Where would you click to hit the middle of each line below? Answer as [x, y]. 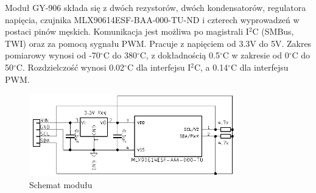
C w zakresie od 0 [256, 55]
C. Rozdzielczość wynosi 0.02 [70, 67]
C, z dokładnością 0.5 [180, 55]
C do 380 [120, 55]
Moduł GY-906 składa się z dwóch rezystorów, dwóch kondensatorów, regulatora [156, 7]
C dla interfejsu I [159, 67]
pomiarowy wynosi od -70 [53, 55]
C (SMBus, [273, 31]
